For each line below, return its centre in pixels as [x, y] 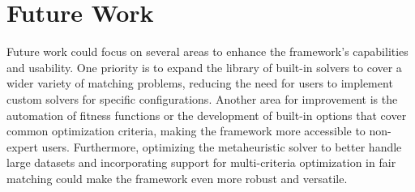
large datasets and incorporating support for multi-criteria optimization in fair [201, 162]
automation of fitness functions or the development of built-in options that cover [207, 115]
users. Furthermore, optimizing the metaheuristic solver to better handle [222, 146]
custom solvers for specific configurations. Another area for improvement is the [202, 98]
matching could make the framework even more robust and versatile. [177, 178]
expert [22, 146]
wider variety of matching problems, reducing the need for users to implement [200, 83]
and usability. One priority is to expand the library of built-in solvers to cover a [204, 67]
